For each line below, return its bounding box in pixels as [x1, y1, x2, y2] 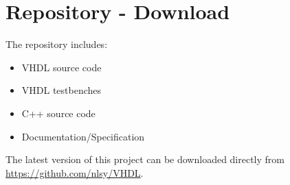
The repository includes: [5, 37, 108, 51]
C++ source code [21, 106, 96, 120]
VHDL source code [21, 60, 102, 74]
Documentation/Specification [21, 129, 145, 143]
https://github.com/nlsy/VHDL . [5, 165, 144, 180]
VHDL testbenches [21, 83, 102, 97]
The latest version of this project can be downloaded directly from [5, 152, 285, 166]
